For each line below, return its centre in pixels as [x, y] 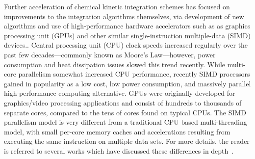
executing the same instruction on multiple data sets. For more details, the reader [127, 141]
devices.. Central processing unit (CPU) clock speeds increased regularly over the [126, 45]
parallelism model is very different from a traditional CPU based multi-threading [126, 122]
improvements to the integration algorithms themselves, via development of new [124, 16]
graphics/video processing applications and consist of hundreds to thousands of [123, 102]
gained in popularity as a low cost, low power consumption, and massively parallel [127, 83]
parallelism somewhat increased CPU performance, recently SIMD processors [134, 74]
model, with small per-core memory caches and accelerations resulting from [117, 131]
